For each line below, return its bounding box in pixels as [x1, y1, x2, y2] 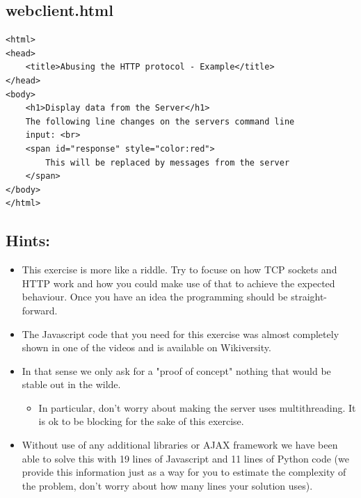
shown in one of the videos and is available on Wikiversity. [22, 340, 271, 355]
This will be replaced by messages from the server [45, 157, 290, 168]
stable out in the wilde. [22, 377, 121, 392]
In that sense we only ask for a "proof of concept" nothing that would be [22, 363, 331, 378]
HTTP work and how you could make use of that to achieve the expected [22, 275, 335, 290]
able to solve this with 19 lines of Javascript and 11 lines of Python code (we [22, 451, 349, 465]
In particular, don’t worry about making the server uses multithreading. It [38, 400, 356, 415]
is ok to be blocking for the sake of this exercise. [38, 414, 244, 428]
